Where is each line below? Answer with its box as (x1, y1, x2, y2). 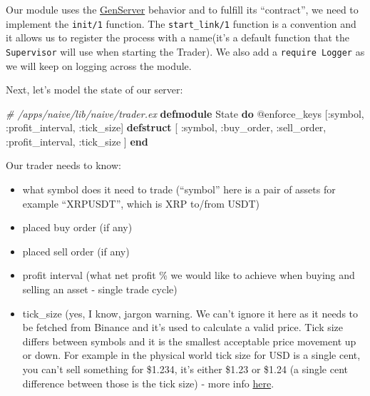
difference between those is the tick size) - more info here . (22, 375, 274, 390)
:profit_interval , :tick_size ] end (6, 133, 148, 148)
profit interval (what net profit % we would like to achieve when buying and (22, 268, 355, 283)
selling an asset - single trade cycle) (22, 282, 178, 297)
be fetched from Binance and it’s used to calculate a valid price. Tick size (22, 320, 344, 335)
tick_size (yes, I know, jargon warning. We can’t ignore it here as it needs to (22, 305, 358, 320)
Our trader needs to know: (6, 158, 121, 173)
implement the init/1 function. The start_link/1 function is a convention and (6, 16, 356, 31)
